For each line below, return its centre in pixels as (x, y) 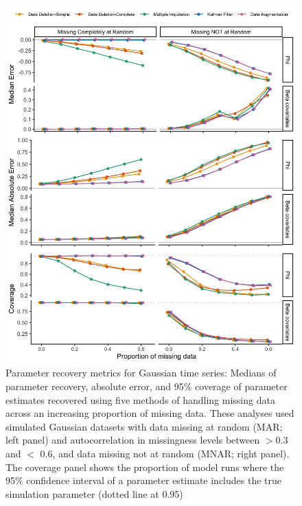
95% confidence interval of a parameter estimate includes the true (143, 480)
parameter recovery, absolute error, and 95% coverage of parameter (147, 386)
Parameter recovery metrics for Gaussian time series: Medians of (141, 373)
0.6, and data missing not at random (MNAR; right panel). (165, 453)
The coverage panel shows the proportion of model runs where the (145, 467)
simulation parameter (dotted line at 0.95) (94, 493)
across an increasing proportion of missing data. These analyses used (150, 413)
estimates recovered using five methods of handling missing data (140, 399)
